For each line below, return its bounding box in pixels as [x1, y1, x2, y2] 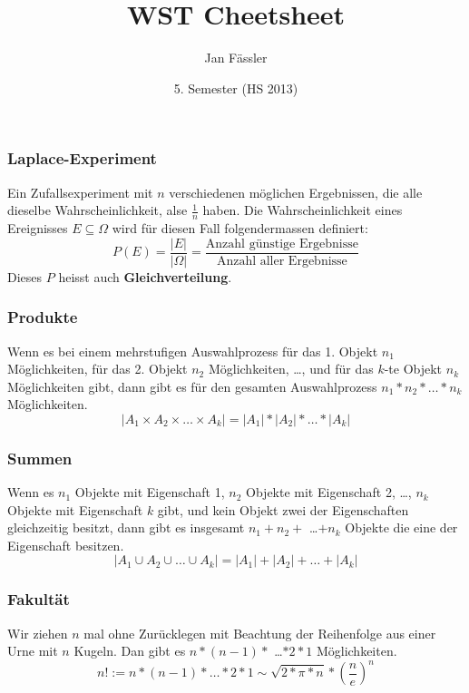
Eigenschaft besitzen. [7, 535, 124, 554]
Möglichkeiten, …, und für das [208, 359, 374, 378]
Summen [7, 446, 73, 469]
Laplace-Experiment [7, 147, 157, 170]
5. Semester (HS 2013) [173, 78, 298, 97]
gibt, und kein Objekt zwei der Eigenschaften [157, 500, 409, 519]
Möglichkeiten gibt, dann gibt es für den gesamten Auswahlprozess [7, 376, 377, 395]
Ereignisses [7, 219, 68, 238]
